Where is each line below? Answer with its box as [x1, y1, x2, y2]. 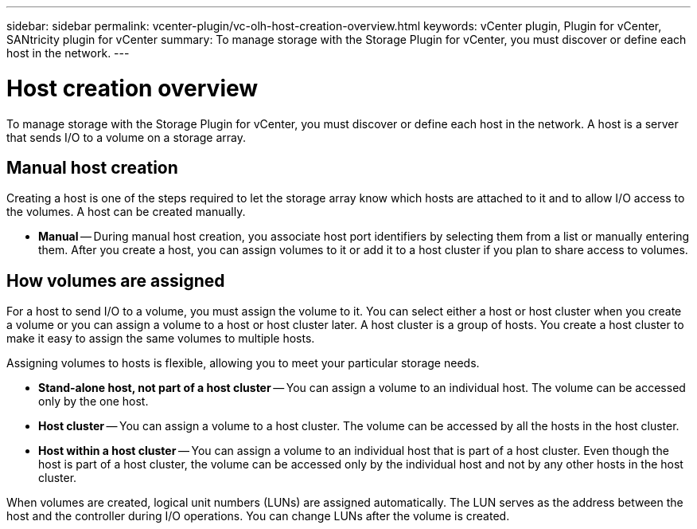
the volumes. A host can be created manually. [6, 205, 246, 219]
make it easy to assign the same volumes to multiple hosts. [6, 331, 315, 346]
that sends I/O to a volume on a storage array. [6, 130, 247, 144]
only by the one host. [38, 394, 149, 409]
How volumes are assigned [6, 270, 225, 291]
